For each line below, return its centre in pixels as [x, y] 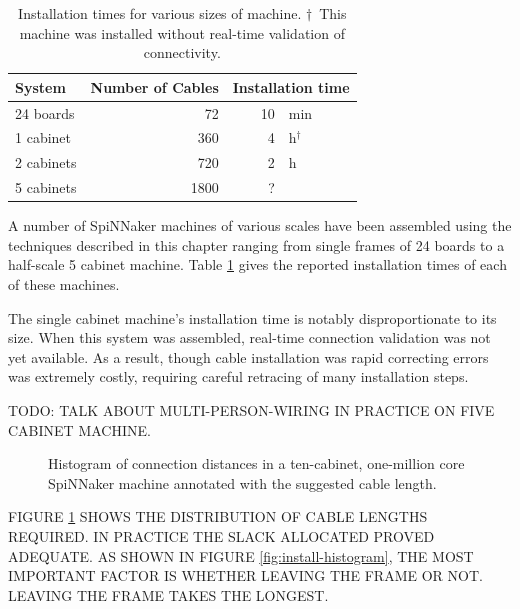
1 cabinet [43, 137]
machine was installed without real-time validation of [182, 32]
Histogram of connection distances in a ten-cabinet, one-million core [256, 463]
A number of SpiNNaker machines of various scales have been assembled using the [260, 225]
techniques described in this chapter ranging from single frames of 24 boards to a [256, 244]
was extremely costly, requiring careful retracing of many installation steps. [238, 376]
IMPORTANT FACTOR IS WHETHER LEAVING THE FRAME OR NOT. [245, 575]
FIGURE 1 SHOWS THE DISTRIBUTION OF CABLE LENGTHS [218, 516]
